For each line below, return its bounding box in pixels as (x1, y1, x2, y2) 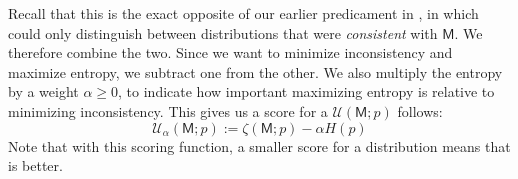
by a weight (8, 81, 79, 102)
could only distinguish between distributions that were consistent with (8, 22, 438, 43)
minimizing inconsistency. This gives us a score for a (8, 100, 328, 121)
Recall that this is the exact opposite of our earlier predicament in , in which (8, 3, 479, 23)
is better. (8, 155, 63, 176)
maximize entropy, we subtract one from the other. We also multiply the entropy (8, 61, 503, 82)
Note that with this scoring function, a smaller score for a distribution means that (8, 135, 511, 156)
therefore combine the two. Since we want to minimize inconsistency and (8, 42, 453, 63)
